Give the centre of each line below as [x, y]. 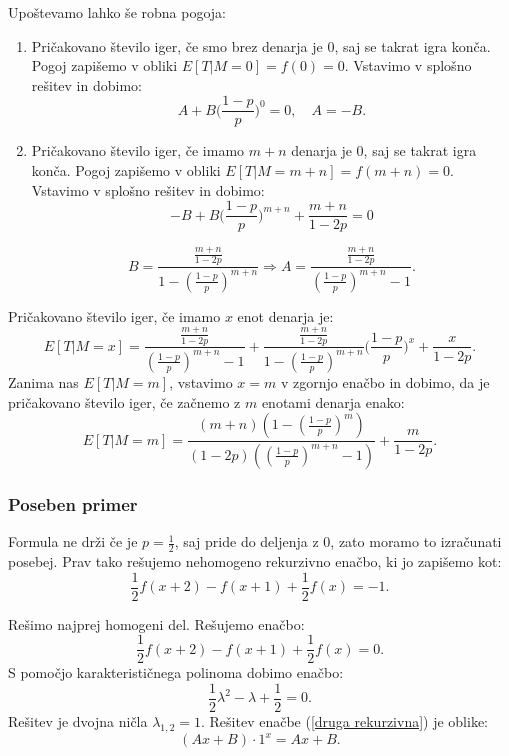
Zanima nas [43, 381]
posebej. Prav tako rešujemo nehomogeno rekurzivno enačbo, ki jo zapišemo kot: [255, 561]
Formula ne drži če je [73, 541]
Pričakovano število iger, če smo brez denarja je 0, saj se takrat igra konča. [261, 45]
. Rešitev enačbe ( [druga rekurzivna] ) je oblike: [344, 720]
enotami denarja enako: [333, 401]
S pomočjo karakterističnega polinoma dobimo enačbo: [176, 672]
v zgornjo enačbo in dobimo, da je [385, 381]
